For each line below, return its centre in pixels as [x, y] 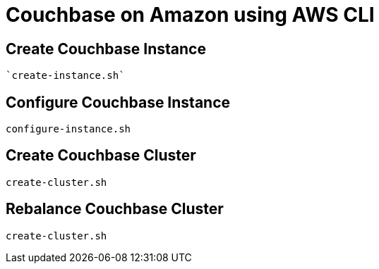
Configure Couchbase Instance [118, 102]
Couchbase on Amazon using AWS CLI [190, 15]
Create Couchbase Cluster [101, 156]
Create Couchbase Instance [106, 49]
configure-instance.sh [68, 129]
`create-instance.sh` [65, 76]
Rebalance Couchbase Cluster [115, 209]
